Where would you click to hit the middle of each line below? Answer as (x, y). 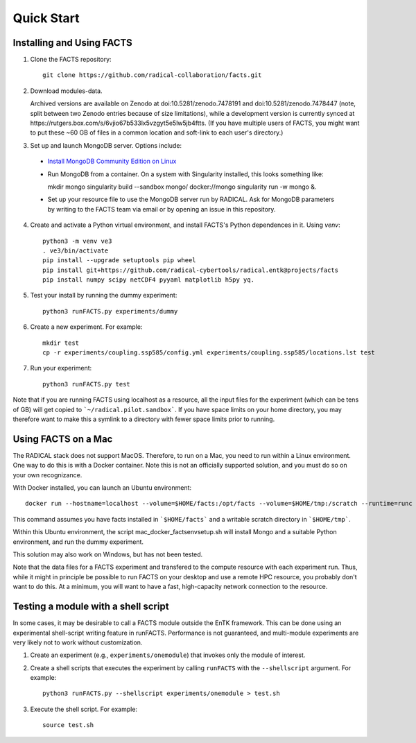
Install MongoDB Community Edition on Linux (112, 161)
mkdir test (61, 343)
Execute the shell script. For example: (84, 709)
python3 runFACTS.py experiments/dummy (110, 311)
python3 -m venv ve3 (77, 241)
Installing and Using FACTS (73, 43)
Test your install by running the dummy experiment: (104, 296)
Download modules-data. (67, 91)
